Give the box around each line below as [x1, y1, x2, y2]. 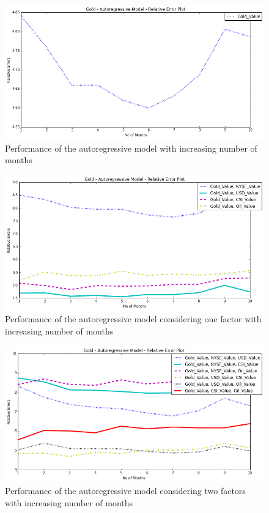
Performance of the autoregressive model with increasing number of [5, 141, 257, 154]
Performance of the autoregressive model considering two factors [5, 484, 246, 497]
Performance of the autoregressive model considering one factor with [5, 312, 262, 325]
